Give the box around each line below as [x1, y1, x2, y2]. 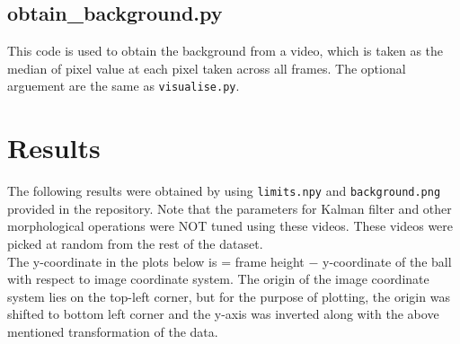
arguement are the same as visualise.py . [7, 76, 240, 95]
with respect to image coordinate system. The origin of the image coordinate [7, 269, 429, 288]
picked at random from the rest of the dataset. [7, 234, 263, 253]
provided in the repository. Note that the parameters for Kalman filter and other [7, 198, 452, 217]
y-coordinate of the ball [323, 251, 452, 270]
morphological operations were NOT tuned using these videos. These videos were [7, 216, 454, 235]
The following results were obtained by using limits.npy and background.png [7, 181, 441, 200]
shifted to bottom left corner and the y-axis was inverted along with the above [7, 304, 439, 323]
